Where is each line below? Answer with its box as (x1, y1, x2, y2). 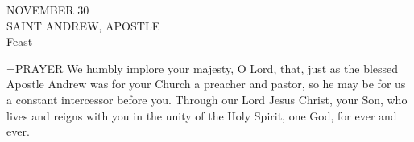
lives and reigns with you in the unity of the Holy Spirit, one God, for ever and (6, 107, 397, 124)
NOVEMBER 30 (6, 2, 89, 18)
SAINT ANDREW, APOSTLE (6, 17, 160, 34)
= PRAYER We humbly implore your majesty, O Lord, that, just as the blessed (6, 59, 399, 76)
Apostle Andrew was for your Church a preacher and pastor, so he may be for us (6, 75, 406, 92)
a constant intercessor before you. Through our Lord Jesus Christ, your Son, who (6, 91, 408, 108)
